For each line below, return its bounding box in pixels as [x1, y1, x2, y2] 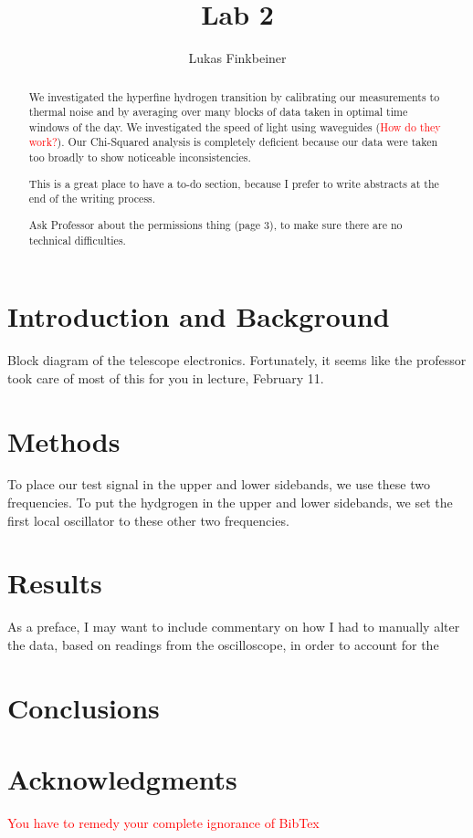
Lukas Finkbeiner [188, 48, 287, 68]
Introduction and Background [7, 298, 390, 335]
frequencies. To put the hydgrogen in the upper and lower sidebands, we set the [7, 493, 453, 512]
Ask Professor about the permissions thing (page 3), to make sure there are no [28, 216, 403, 232]
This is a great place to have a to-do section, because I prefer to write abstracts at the [28, 175, 439, 191]
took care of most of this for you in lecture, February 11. [7, 368, 324, 387]
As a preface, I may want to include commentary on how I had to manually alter [7, 617, 460, 636]
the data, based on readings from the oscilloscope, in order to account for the [7, 634, 439, 654]
